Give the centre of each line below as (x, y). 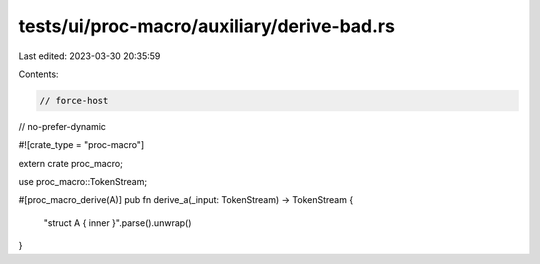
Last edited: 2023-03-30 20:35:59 (89, 56)
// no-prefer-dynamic (62, 126)
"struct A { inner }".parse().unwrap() (117, 222)
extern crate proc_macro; (71, 163)
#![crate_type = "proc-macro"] (81, 145)
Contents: (38, 74)
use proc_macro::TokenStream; (83, 182)
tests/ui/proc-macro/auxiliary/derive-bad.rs (206, 26)
